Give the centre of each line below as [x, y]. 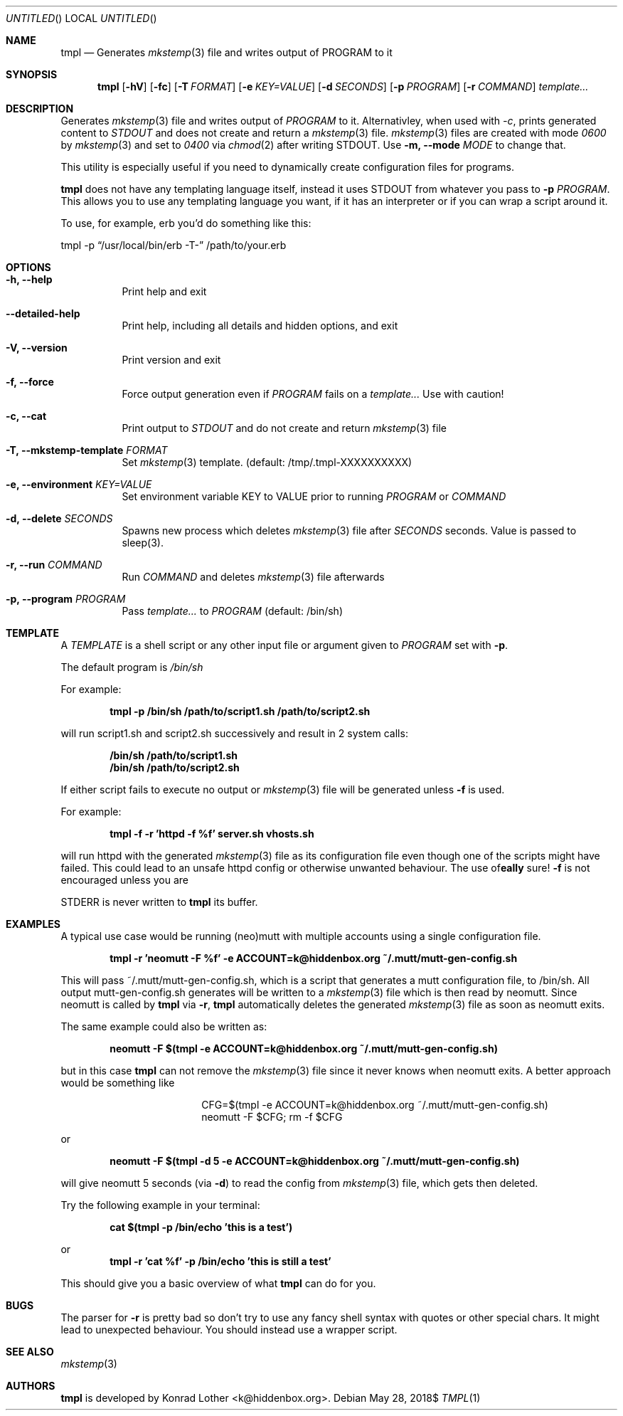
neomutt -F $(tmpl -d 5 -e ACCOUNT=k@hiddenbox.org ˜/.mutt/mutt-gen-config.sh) [315, 1161]
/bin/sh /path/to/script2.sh [175, 767]
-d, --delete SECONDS [59, 518]
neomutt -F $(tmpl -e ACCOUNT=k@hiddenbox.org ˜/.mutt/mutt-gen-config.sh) [304, 1048]
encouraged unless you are [124, 880]
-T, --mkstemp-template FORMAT [87, 450]
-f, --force [30, 382]
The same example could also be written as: [164, 1026]
